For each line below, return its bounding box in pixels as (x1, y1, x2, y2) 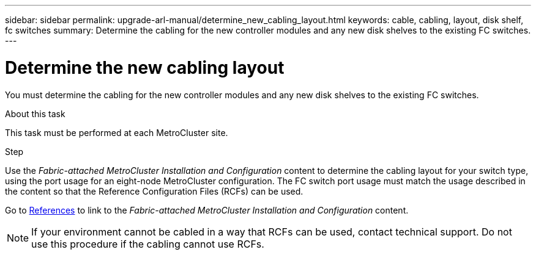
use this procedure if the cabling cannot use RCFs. (31, 237, 264, 250)
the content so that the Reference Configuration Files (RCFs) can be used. (5, 185, 303, 196)
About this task (5, 108, 65, 119)
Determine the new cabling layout (5, 57, 285, 78)
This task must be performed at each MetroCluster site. (5, 127, 228, 138)
